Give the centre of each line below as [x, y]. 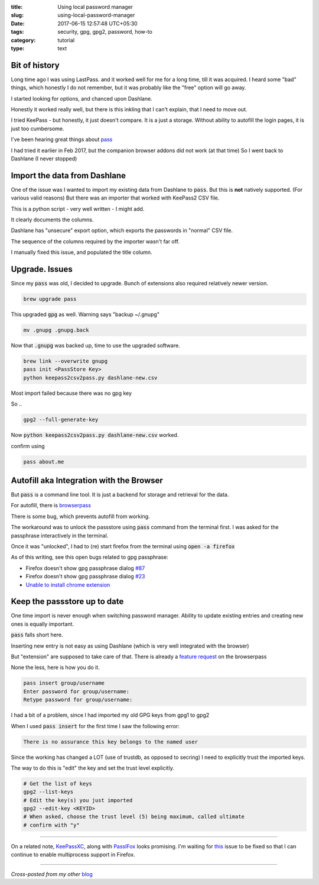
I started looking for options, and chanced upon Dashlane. [82, 98]
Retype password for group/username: [78, 700]
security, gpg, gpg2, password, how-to [105, 32]
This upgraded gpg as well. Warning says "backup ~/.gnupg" [85, 314]
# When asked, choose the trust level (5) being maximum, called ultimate [134, 817]
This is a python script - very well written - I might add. [78, 209]
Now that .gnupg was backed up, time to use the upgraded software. [95, 346]
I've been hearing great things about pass [62, 140]
